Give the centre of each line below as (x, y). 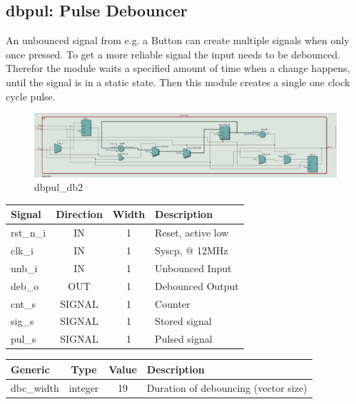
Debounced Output (197, 285)
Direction (79, 214)
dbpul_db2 (59, 187)
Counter (173, 303)
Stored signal (183, 321)
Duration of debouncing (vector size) (227, 387)
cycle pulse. (31, 96)
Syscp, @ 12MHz (192, 250)
